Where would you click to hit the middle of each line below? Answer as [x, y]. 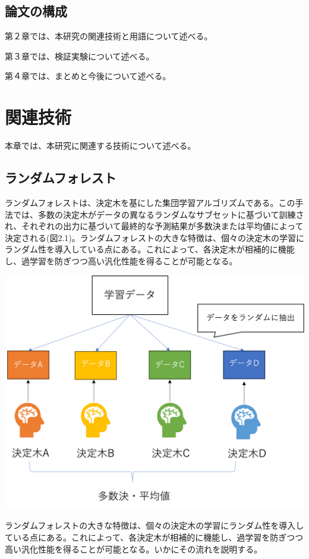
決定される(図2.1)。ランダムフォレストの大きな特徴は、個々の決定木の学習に [154, 237]
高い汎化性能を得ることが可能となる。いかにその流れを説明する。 [134, 549]
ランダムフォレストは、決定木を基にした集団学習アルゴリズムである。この [150, 202]
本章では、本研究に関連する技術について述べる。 [100, 146]
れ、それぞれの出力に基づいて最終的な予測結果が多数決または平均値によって [154, 226]
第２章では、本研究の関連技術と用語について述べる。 [109, 36]
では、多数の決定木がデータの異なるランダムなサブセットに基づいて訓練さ [158, 214]
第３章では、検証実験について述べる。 [80, 56]
